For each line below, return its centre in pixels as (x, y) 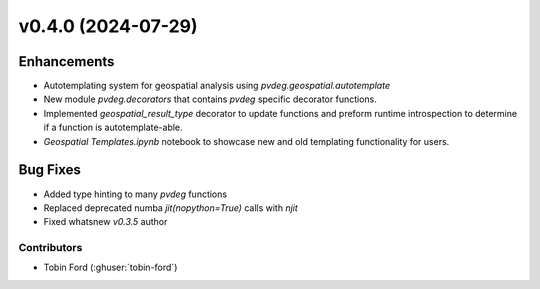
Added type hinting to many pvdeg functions (135, 194)
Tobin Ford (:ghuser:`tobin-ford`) (110, 267)
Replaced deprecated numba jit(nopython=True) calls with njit (171, 207)
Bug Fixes (50, 170)
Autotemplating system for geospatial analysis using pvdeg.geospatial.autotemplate (216, 86)
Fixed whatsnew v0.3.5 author (105, 222)
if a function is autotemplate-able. (113, 127)
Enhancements (66, 61)
